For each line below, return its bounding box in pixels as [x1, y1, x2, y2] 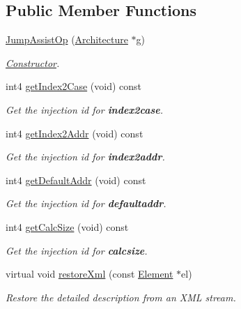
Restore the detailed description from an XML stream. [6, 289, 236, 304]
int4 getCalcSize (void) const [6, 219, 129, 234]
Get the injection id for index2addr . [6, 149, 165, 164]
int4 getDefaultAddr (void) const [6, 172, 146, 187]
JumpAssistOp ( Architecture [6, 32, 128, 47]
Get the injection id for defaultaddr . [6, 196, 166, 211]
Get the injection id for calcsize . [6, 243, 148, 257]
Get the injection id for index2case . [6, 102, 164, 116]
